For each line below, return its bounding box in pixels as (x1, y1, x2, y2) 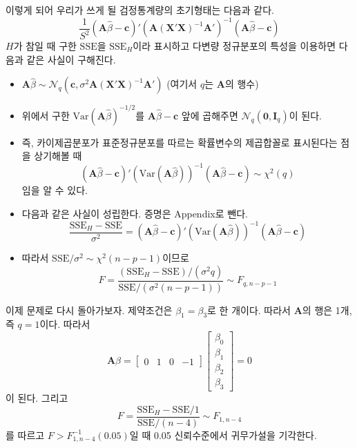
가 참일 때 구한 (13, 39, 77, 53)
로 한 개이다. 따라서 (207, 302, 291, 317)
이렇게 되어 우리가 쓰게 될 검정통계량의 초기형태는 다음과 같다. (6, 3, 274, 17)
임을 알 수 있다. (21, 183, 88, 197)
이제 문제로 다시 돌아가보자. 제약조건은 (6, 302, 173, 317)
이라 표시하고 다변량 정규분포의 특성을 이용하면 (133, 39, 336, 53)
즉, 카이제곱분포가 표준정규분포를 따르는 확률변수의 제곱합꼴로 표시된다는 (21, 135, 338, 149)
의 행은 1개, (302, 302, 352, 317)
